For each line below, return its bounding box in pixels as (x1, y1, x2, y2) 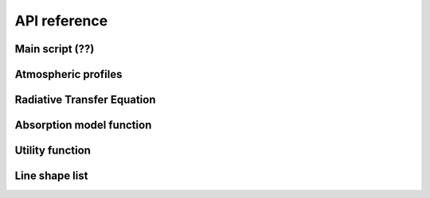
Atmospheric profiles (14, 68, 123, 81)
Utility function (14, 144, 92, 157)
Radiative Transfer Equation (14, 93, 156, 107)
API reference (14, 12, 108, 29)
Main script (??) (14, 42, 95, 56)
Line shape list (14, 169, 88, 183)
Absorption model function (14, 118, 152, 132)
